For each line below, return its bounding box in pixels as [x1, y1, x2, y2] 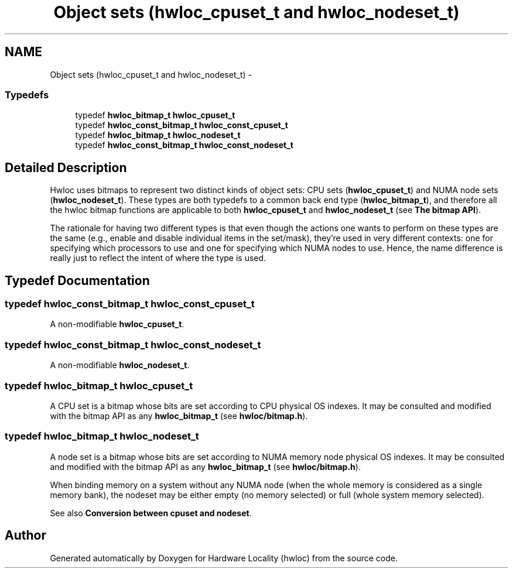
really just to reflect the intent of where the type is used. [50, 253, 266, 263]
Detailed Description [5, 160, 127, 175]
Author [5, 528, 46, 543]
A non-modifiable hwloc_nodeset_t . [50, 360, 190, 370]
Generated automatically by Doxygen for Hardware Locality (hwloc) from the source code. [50, 553, 398, 563]
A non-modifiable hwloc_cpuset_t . [50, 319, 184, 330]
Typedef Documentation [5, 273, 150, 288]
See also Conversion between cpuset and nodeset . [50, 507, 252, 518]
